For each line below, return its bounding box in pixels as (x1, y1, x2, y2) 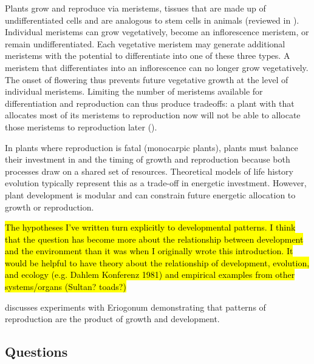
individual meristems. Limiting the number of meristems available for (5, 85, 263, 98)
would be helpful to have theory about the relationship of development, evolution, (5, 256, 310, 269)
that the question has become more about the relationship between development (5, 232, 304, 245)
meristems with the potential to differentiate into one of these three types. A (5, 49, 290, 62)
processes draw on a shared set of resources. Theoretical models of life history (5, 164, 293, 177)
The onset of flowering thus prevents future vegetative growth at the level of (5, 73, 288, 86)
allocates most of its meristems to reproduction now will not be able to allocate (5, 109, 301, 121)
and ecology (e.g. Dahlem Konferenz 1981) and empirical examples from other (5, 268, 295, 281)
